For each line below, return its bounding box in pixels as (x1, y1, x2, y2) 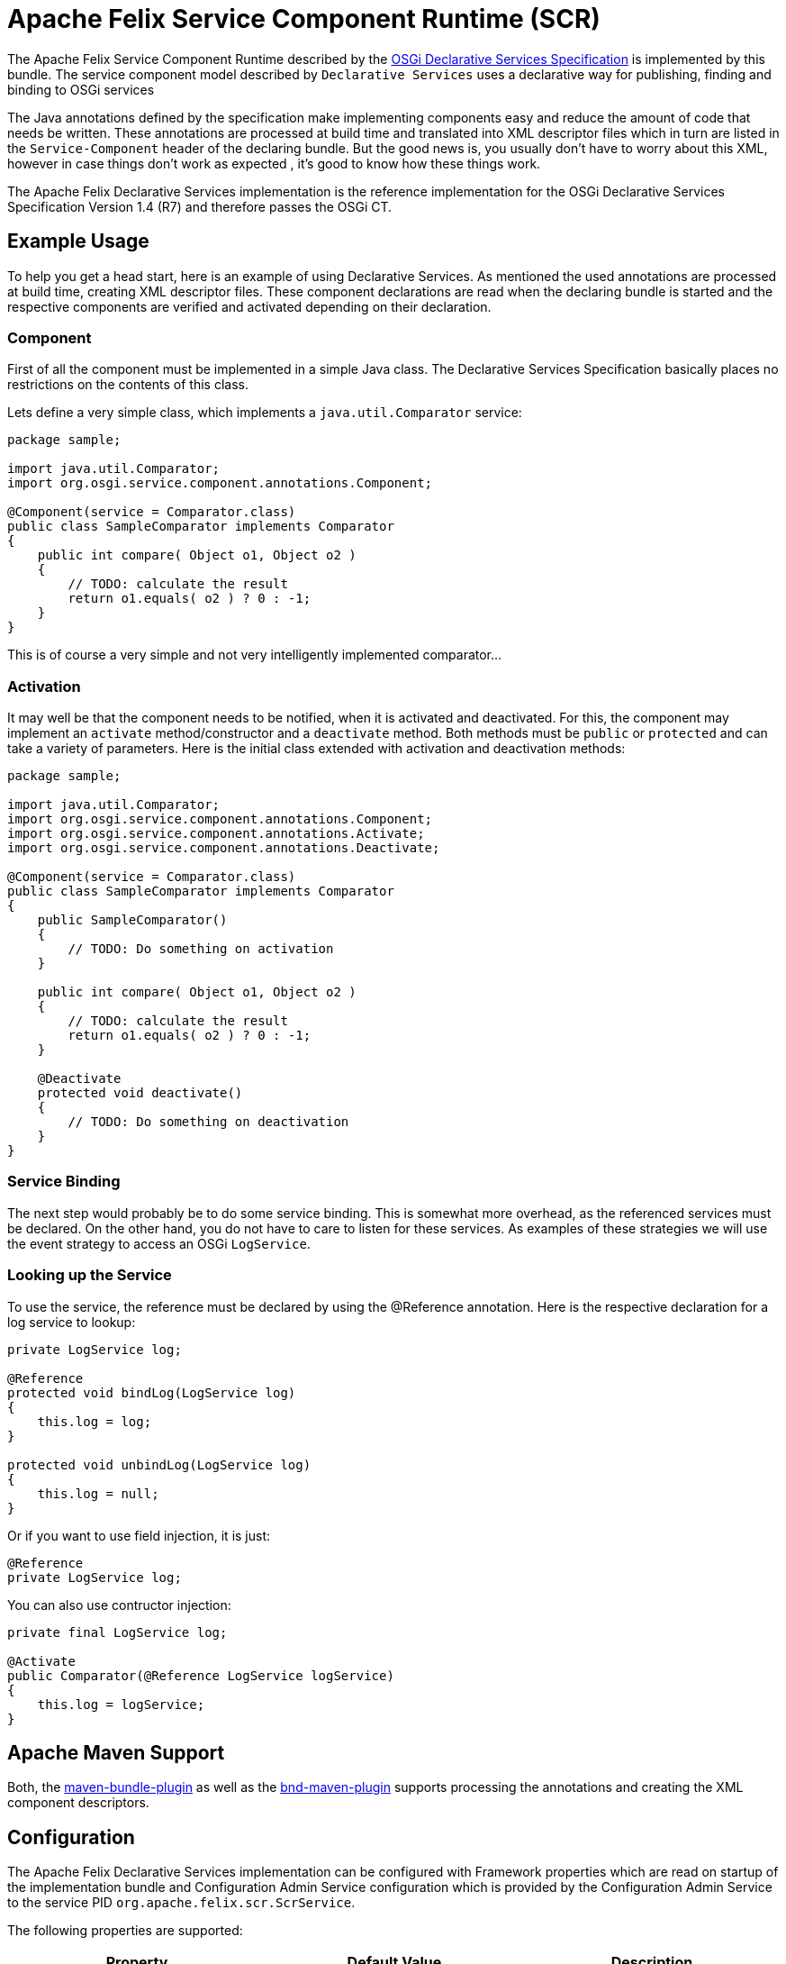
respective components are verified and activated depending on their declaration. (7, 298, 492, 314)
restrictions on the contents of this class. (7, 377, 248, 393)
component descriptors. (7, 1795, 149, 1811)
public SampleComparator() (37, 913, 228, 928)
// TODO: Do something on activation (68, 941, 334, 957)
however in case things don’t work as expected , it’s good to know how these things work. (7, 155, 541, 171)
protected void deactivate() (37, 1086, 243, 1101)
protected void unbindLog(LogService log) (7, 1457, 312, 1472)
